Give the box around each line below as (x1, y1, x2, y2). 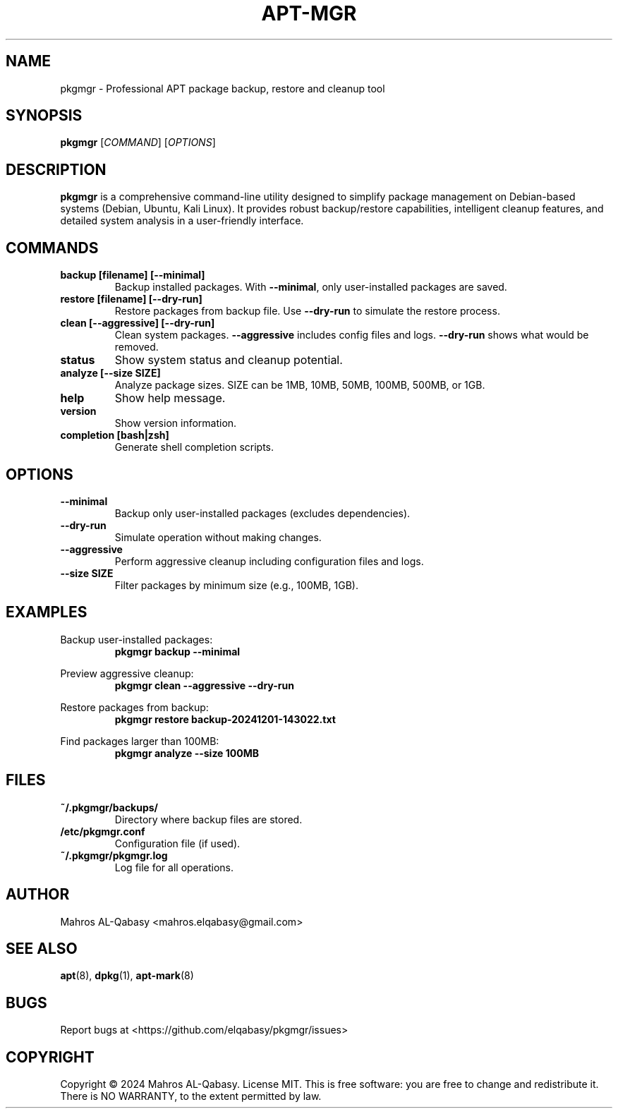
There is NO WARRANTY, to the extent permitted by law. (60, 1090, 322, 1103)
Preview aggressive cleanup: (60, 667, 194, 679)
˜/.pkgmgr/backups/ (60, 801, 159, 813)
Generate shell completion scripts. (114, 441, 274, 454)
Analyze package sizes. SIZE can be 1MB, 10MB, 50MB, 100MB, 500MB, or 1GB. (114, 379, 485, 392)
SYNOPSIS (6, 107, 83, 125)
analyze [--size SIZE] (60, 367, 161, 380)
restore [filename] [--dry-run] (60, 293, 202, 305)
